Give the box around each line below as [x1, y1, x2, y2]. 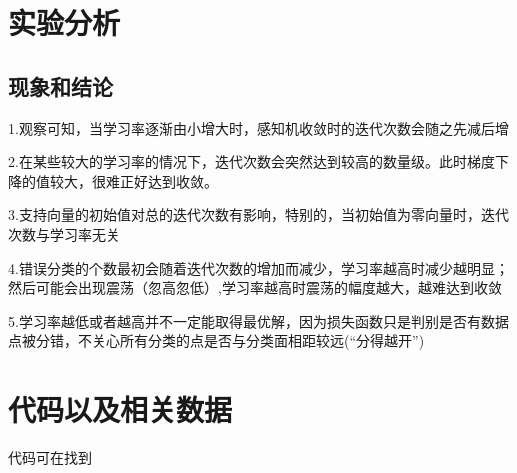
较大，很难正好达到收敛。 [49, 170, 218, 191]
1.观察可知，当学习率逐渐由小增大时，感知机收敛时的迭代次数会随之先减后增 [8, 117, 509, 138]
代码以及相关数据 [8, 389, 233, 430]
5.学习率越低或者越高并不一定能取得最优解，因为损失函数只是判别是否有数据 [8, 310, 509, 331]
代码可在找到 [8, 447, 92, 468]
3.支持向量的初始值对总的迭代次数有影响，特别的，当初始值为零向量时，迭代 [8, 204, 509, 225]
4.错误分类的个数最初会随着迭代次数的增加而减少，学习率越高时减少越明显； [8, 257, 509, 278]
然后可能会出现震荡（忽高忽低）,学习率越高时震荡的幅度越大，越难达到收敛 [8, 277, 502, 298]
